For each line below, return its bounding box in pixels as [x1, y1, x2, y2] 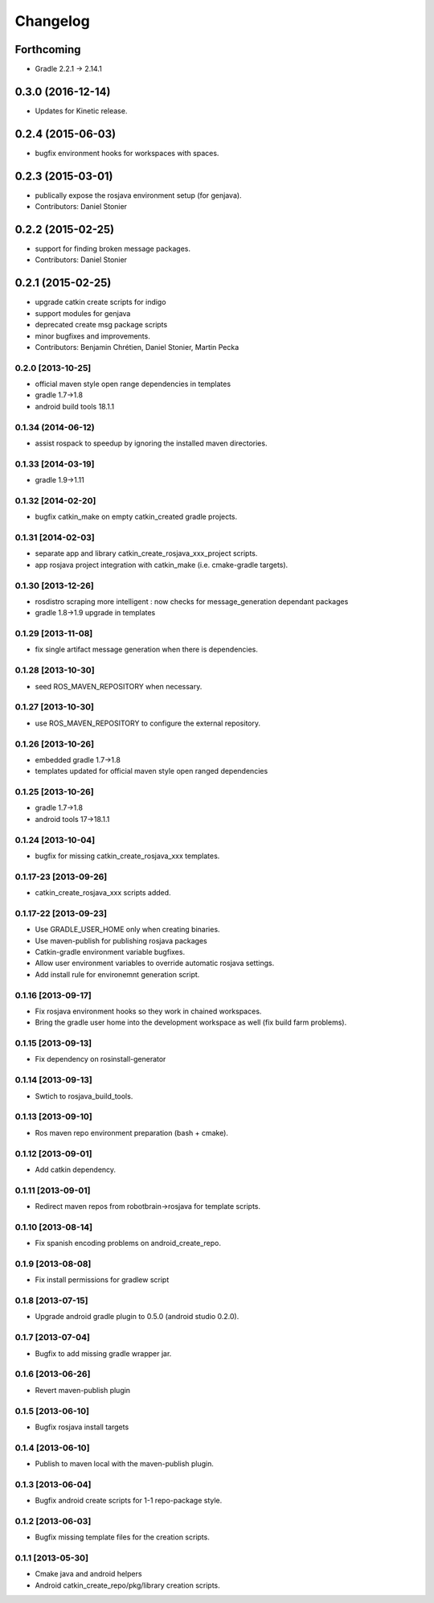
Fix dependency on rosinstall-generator [35, 1054, 166, 1064]
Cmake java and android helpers [35, 1569, 142, 1579]
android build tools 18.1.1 [35, 401, 115, 411]
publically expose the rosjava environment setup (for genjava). [35, 190, 242, 200]
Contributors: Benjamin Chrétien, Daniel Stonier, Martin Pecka [35, 342, 240, 351]
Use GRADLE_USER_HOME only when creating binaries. [35, 925, 220, 935]
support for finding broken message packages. [35, 244, 190, 253]
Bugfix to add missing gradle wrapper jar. [35, 1348, 172, 1358]
